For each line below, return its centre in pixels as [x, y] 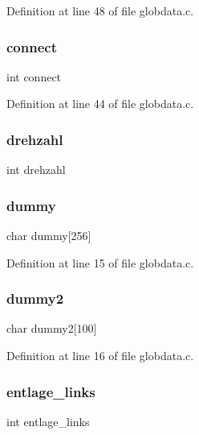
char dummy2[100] [52, 328]
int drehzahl [36, 170]
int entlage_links [48, 421]
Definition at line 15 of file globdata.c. [100, 262]
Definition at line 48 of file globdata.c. [100, 10]
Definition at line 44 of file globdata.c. [100, 104]
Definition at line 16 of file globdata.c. [100, 356]
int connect [34, 76]
